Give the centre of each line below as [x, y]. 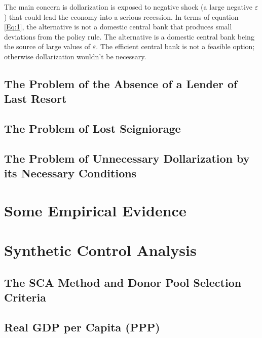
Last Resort [35, 99]
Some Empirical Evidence [95, 210]
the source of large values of [47, 46]
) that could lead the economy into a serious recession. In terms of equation [121, 16]
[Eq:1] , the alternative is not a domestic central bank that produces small [118, 27]
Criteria [25, 297]
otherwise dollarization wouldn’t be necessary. [75, 56]
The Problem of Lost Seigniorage [92, 128]
